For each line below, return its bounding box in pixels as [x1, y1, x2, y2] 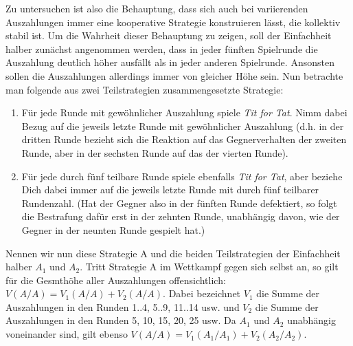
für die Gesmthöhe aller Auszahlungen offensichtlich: [5, 272, 226, 287]
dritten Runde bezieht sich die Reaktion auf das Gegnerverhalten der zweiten [21, 132, 347, 147]
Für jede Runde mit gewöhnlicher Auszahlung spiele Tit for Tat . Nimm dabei [21, 105, 348, 120]
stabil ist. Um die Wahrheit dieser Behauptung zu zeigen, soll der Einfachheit [5, 28, 332, 43]
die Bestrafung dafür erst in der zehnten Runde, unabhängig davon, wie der [21, 209, 340, 224]
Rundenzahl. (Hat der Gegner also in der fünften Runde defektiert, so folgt [21, 195, 337, 210]
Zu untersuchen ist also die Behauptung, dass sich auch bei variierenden [5, 1, 308, 15]
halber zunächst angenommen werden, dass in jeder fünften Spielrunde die [5, 41, 318, 56]
